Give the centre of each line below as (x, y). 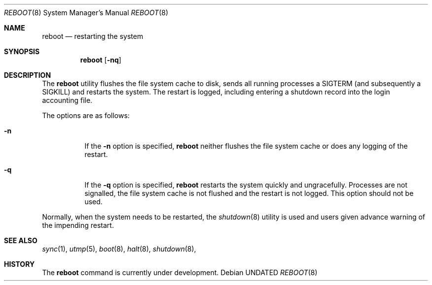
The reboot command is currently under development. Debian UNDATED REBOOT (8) (180, 272)
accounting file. (67, 100)
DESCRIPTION (28, 75)
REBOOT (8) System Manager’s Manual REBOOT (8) (86, 13)
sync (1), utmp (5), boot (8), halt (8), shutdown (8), (119, 249)
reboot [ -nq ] (101, 60)
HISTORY (19, 264)
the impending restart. (78, 225)
